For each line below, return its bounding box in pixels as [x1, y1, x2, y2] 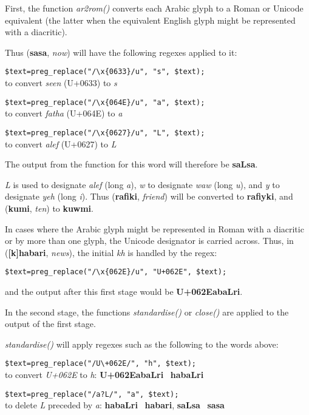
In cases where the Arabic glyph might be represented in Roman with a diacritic [5, 222, 304, 235]
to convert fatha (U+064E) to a [5, 107, 123, 120]
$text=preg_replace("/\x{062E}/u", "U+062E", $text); [5, 268, 227, 277]
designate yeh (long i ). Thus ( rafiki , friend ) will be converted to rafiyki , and [5, 190, 293, 203]
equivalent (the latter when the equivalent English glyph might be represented [5, 13, 296, 26]
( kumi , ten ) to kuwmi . [5, 201, 93, 214]
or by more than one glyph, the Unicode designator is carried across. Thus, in [5, 234, 294, 247]
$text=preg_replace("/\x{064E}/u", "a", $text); [5, 98, 205, 107]
